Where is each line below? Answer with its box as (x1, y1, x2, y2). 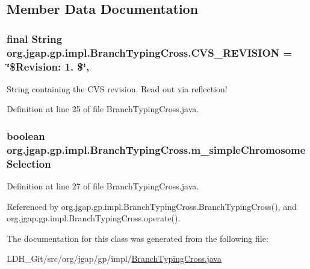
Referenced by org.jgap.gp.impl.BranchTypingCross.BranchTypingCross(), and (7, 200, 297, 212)
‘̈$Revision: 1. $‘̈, (7, 59, 90, 74)
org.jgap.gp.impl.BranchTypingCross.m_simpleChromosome (7, 142, 306, 157)
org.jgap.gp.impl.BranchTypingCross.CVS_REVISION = (7, 45, 293, 60)
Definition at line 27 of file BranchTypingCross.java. (7, 180, 199, 192)
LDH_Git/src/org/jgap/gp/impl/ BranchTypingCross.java (7, 252, 222, 265)
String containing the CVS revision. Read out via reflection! (7, 82, 228, 95)
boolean (7, 128, 45, 143)
